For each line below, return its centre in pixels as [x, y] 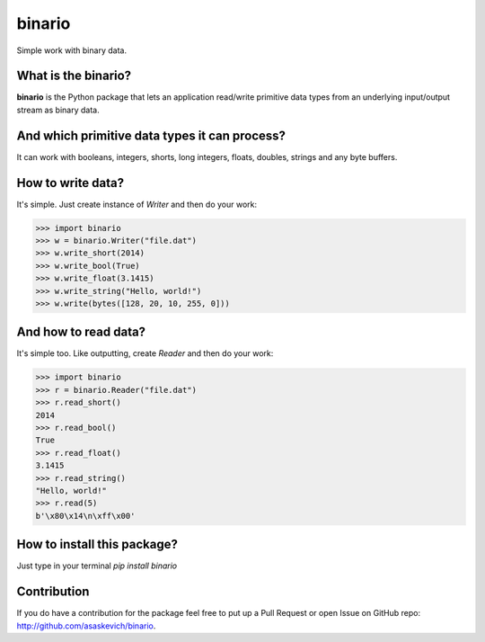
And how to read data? [81, 332]
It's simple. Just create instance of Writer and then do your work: [137, 204]
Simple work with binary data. [72, 50]
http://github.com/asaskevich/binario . [86, 626]
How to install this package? [97, 544]
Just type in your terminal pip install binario [97, 566]
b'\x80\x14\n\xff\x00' [85, 516]
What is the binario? [74, 76]
